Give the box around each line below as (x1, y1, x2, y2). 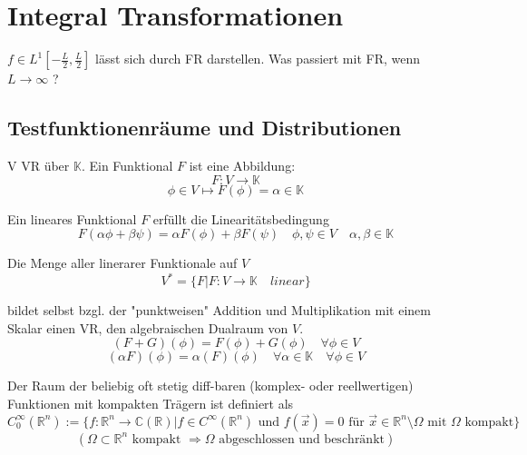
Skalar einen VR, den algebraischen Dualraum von (7, 318, 288, 337)
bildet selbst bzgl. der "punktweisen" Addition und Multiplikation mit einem (7, 301, 431, 320)
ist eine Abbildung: (189, 155, 296, 174)
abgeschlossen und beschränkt (219, 432, 385, 446)
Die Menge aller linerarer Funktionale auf (7, 253, 238, 272)
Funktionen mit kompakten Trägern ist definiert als (7, 393, 294, 412)
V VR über (7, 155, 70, 174)
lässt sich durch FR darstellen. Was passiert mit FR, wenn (95, 49, 421, 68)
